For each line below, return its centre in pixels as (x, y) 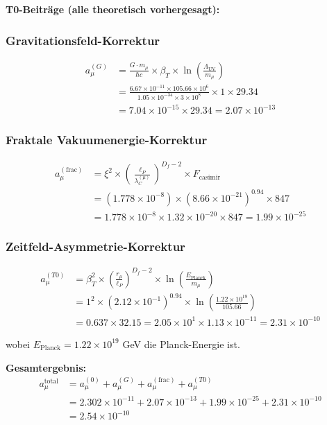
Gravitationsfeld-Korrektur (83, 40)
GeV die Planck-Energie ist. (181, 344)
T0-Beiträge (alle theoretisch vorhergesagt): (113, 9)
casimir (210, 177)
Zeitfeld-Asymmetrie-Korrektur (95, 246)
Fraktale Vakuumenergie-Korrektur (107, 140)
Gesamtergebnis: (46, 367)
